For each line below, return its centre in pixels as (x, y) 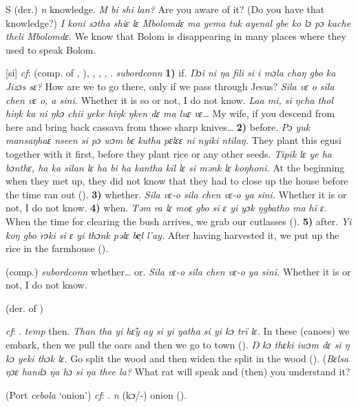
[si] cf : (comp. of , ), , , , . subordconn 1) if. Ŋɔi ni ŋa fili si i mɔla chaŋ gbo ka (171, 73)
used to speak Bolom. (51, 49)
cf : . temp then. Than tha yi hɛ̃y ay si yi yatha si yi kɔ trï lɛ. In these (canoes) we (178, 331)
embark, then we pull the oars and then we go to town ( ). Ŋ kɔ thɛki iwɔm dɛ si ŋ (178, 345)
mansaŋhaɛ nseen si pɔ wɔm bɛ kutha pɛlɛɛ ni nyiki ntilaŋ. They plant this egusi (173, 140)
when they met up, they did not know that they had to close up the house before (177, 181)
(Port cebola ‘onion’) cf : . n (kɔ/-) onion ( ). (96, 394)
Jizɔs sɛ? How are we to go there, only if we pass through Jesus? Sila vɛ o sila (170, 86)
